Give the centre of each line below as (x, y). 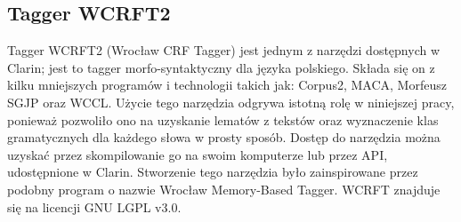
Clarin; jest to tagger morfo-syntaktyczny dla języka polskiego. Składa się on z (221, 67)
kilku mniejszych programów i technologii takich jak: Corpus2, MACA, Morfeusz (227, 85)
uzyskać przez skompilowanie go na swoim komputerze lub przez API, (198, 154)
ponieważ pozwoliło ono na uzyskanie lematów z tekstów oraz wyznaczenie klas (223, 119)
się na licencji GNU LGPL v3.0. (94, 206)
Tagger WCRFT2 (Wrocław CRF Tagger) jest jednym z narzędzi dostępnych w (224, 50)
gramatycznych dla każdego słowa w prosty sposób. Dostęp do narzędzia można (224, 137)
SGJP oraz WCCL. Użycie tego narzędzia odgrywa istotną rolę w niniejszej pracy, (231, 102)
